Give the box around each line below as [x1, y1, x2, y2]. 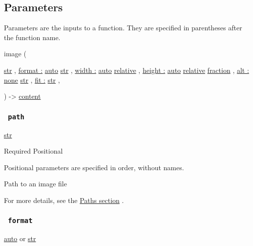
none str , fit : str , [4, 74, 60, 85]
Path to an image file [4, 179, 67, 189]
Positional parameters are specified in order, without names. [4, 162, 184, 172]
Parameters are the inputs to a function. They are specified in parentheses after [4, 22, 242, 33]
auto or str [4, 233, 36, 244]
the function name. [4, 32, 61, 42]
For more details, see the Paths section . [4, 195, 124, 205]
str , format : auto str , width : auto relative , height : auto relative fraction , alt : [4, 65, 249, 75]
